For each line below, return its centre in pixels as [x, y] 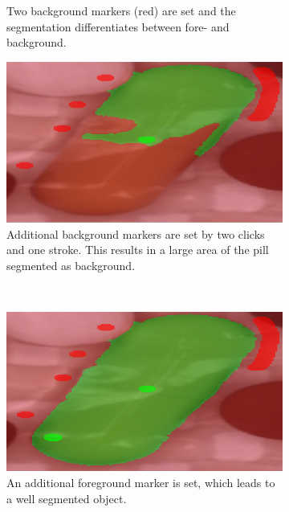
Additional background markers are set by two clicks [136, 233]
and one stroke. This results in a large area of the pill [138, 250]
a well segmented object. [67, 498]
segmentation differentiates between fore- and [118, 26]
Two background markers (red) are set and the [121, 10]
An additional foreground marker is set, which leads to [141, 483]
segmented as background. [71, 265]
